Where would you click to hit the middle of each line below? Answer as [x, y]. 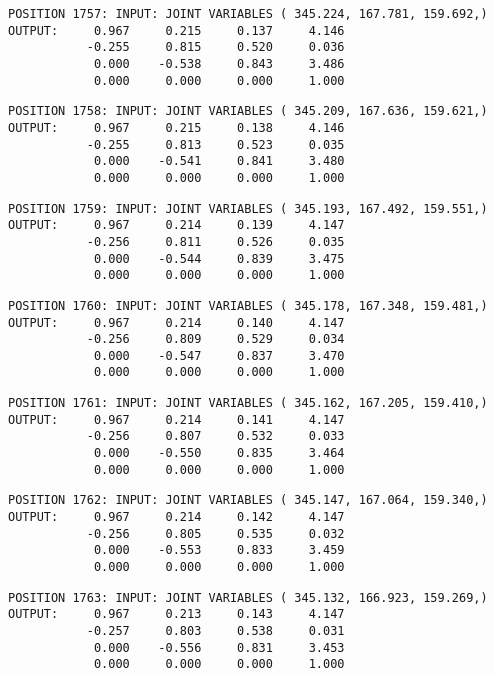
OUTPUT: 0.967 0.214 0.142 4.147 [176, 517]
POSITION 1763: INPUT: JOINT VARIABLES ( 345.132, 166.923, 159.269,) [248, 597]
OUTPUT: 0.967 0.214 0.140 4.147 [176, 322]
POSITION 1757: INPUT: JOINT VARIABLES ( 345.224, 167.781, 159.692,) [248, 14]
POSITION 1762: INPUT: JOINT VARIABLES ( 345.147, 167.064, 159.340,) [248, 500]
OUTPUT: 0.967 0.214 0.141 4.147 [176, 419]
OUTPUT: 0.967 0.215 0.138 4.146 [176, 127]
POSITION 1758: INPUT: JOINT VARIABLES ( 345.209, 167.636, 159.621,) [248, 111]
